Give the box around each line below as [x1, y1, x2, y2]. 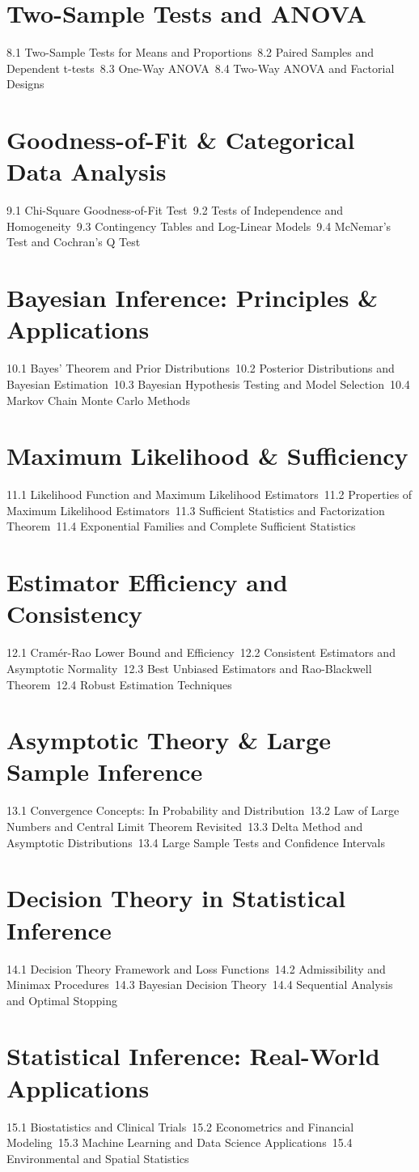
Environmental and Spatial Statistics [6, 1149, 189, 1166]
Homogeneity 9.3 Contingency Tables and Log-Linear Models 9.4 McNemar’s [6, 217, 391, 234]
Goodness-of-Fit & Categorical [6, 123, 355, 156]
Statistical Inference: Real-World [6, 1039, 380, 1072]
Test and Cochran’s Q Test [6, 233, 141, 250]
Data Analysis [6, 155, 167, 188]
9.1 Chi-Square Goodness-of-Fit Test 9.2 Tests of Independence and [6, 202, 344, 219]
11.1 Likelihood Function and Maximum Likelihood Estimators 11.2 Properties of [6, 486, 413, 503]
